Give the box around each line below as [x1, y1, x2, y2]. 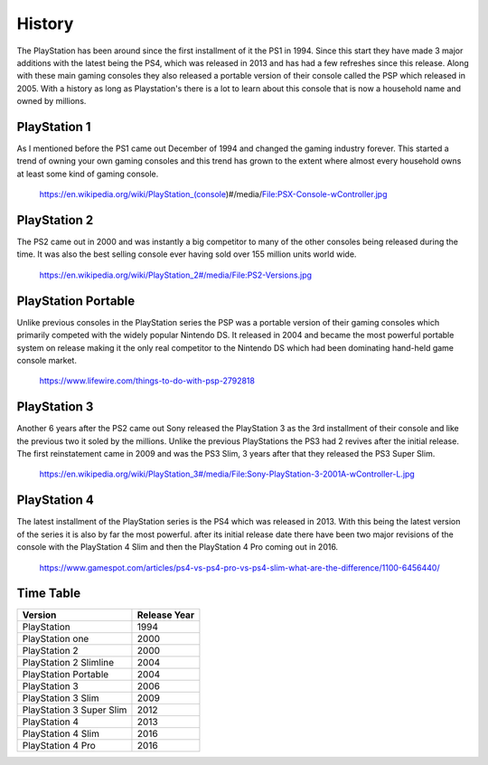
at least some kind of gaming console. [16, 168, 159, 179]
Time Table [16, 586, 81, 601]
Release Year [136, 609, 194, 621]
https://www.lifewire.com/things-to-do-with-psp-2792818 [39, 375, 255, 386]
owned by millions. [16, 96, 87, 107]
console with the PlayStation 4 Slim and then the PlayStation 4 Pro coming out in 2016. [16, 542, 339, 552]
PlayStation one [22, 633, 89, 646]
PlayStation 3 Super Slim [22, 704, 127, 716]
